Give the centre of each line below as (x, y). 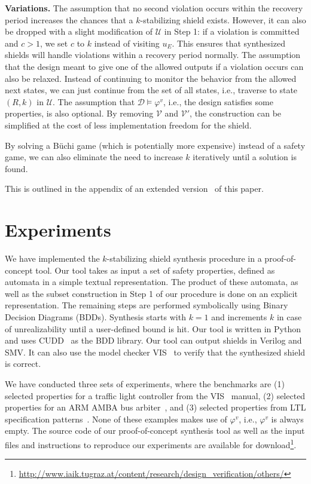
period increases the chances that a (69, 19)
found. (16, 168)
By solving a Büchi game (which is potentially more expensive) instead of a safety (155, 145)
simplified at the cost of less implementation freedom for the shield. (128, 125)
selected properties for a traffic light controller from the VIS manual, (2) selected (155, 395)
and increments (239, 317)
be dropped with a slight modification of (79, 31)
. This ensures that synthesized (228, 43)
